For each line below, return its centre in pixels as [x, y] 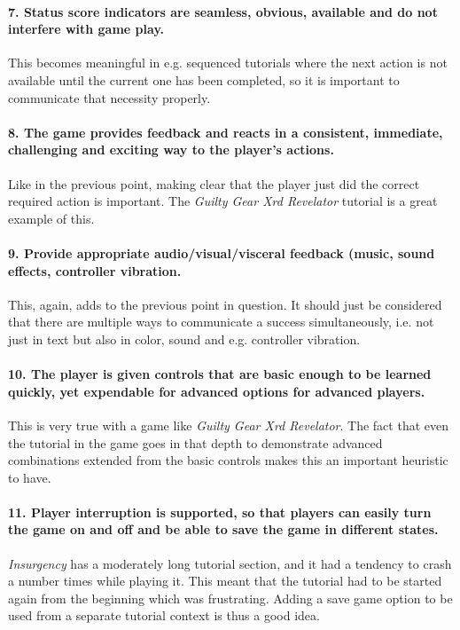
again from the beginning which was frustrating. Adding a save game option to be [230, 598]
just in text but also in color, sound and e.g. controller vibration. [184, 339]
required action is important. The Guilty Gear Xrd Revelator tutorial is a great [223, 201]
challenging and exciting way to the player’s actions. [171, 150]
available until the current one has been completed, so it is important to [204, 79]
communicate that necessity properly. [109, 97]
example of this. [51, 218]
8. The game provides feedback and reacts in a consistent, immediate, [226, 132]
